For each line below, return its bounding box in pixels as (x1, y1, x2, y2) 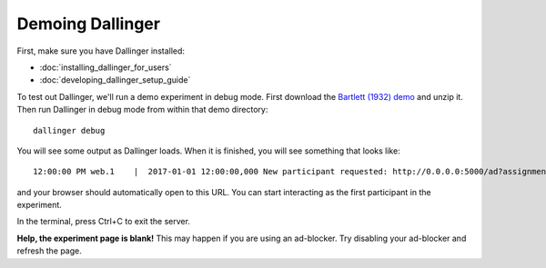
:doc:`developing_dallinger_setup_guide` (39, 74, 191, 85)
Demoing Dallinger (16, 14, 161, 34)
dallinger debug (33, 125, 106, 135)
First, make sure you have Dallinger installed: (16, 45, 186, 56)
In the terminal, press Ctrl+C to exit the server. (16, 216, 191, 227)
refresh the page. (16, 245, 82, 256)
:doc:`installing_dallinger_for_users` (39, 62, 172, 73)
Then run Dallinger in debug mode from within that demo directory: (16, 104, 268, 115)
